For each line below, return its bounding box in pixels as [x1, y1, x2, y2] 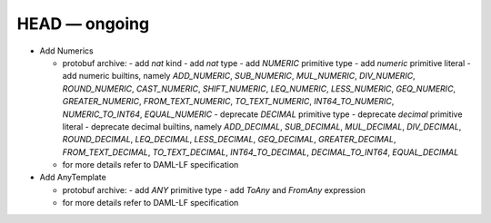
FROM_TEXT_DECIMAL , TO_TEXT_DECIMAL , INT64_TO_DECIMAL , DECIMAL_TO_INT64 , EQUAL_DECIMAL [62, 146, 459, 158]
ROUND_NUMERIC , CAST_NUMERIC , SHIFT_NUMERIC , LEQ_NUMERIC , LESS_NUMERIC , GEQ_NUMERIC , [62, 82, 456, 94]
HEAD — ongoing [16, 14, 150, 34]
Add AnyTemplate [39, 172, 106, 183]
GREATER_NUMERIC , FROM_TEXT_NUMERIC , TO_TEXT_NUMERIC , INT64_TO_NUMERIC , [62, 96, 395, 107]
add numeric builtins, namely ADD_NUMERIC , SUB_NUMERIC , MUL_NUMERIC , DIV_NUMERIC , [62, 71, 416, 82]
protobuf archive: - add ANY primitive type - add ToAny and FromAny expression [62, 184, 366, 195]
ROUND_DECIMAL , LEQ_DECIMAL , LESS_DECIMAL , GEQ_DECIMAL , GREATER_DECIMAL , [62, 134, 396, 145]
